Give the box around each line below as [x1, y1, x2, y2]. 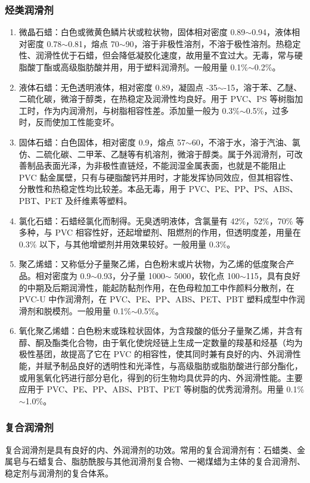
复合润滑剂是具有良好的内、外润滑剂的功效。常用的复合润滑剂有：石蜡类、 [5, 443, 297, 456]
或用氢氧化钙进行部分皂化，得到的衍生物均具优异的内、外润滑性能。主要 [18, 371, 303, 383]
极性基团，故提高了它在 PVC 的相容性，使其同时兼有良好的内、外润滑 [18, 348, 293, 360]
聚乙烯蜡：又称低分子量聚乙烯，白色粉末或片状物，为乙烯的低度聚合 [18, 258, 286, 270]
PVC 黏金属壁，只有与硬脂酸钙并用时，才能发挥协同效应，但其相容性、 [18, 171, 299, 183]
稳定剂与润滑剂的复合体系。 [5, 466, 113, 479]
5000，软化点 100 [174, 269, 240, 281]
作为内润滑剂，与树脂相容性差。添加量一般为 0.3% [44, 104, 240, 116]
